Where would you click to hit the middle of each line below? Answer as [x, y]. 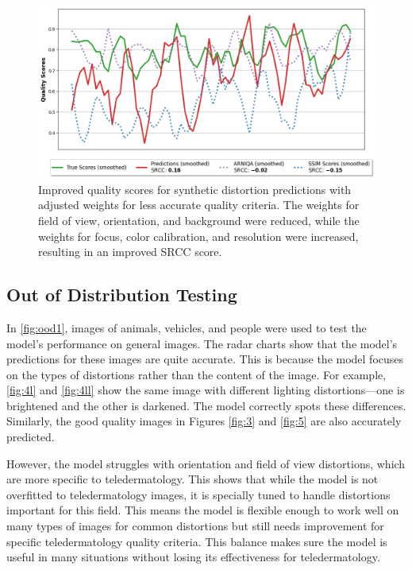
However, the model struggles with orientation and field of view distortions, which [206, 463]
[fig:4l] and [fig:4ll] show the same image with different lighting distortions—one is [206, 390]
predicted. [31, 437]
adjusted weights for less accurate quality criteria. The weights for [199, 205]
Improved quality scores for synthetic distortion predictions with [195, 189]
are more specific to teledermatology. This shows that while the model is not [193, 479]
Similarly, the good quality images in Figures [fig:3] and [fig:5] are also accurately [204, 421]
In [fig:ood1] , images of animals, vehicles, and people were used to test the [187, 327]
